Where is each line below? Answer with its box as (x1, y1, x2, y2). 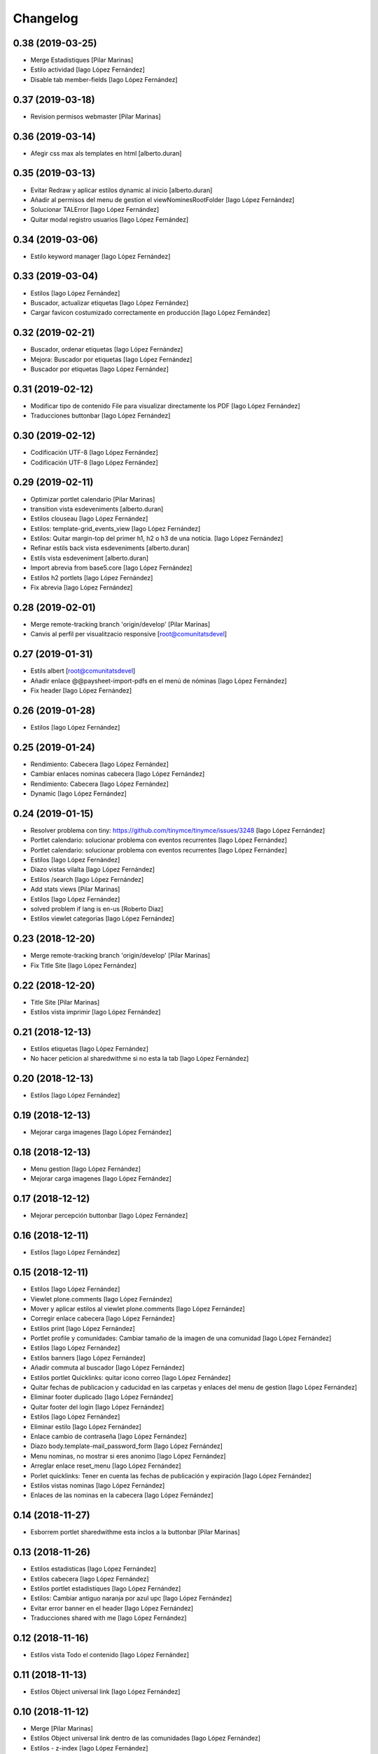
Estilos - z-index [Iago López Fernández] (30, 1743, 148, 1752)
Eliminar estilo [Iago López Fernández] (30, 1422, 141, 1431)
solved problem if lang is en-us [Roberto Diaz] (30, 905, 164, 913)
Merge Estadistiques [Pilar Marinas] (30, 56, 134, 65)
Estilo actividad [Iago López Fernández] (30, 65, 145, 74)
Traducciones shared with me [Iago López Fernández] (30, 1614, 187, 1622)
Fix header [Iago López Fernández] (30, 686, 132, 695)
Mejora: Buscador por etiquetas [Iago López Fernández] (30, 355, 192, 363)
